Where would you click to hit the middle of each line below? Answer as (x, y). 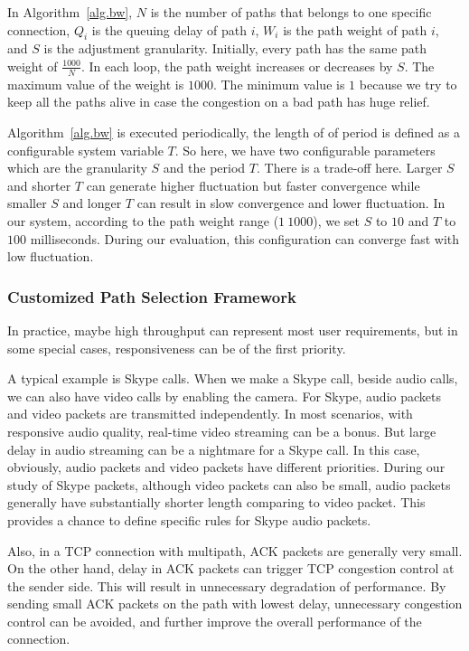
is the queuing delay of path (169, 29)
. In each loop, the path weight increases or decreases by (237, 66)
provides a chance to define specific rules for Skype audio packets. (189, 519)
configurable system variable (85, 150)
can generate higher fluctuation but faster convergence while (253, 185)
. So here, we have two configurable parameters (305, 150)
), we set (336, 220)
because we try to (408, 84)
